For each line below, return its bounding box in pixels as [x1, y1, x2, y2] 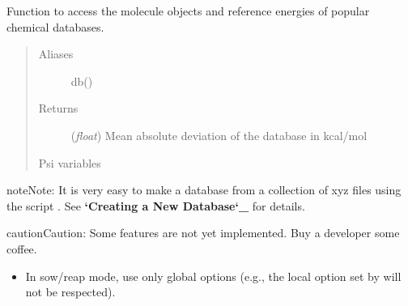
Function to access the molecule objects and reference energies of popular [6, 2, 370, 19]
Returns [38, 100, 79, 117]
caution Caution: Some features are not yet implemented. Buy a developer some [6, 224, 400, 241]
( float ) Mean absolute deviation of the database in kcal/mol [70, 126, 368, 143]
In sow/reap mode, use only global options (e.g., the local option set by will [25, 267, 402, 284]
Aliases [38, 45, 74, 62]
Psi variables [38, 154, 101, 171]
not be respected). [25, 283, 116, 300]
